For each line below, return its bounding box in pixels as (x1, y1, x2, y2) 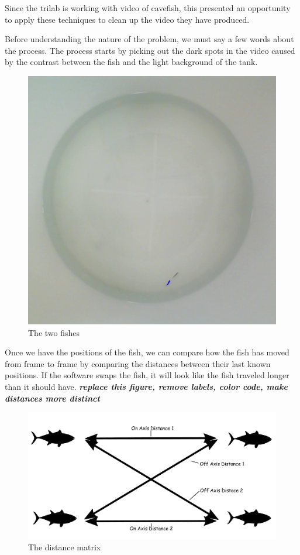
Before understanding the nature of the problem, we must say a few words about (5, 33, 294, 45)
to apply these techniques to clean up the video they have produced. (5, 13, 250, 25)
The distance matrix (28, 541, 101, 553)
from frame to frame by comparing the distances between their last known (5, 357, 271, 369)
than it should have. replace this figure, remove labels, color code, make (5, 380, 288, 392)
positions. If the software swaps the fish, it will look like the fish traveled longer (5, 369, 289, 381)
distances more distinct (5, 392, 100, 404)
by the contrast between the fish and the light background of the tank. (5, 56, 258, 68)
